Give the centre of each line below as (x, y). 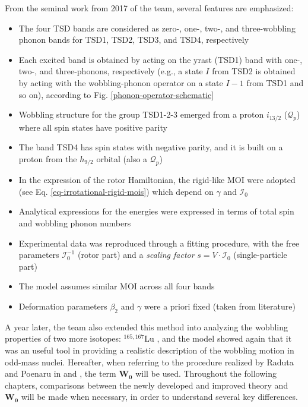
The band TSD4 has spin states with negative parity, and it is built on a (151, 147)
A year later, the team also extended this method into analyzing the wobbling (147, 326)
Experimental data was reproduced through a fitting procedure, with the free (159, 243)
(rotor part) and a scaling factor (136, 255)
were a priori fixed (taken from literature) (220, 306)
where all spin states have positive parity (93, 127)
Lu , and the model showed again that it (218, 338)
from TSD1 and (275, 82)
